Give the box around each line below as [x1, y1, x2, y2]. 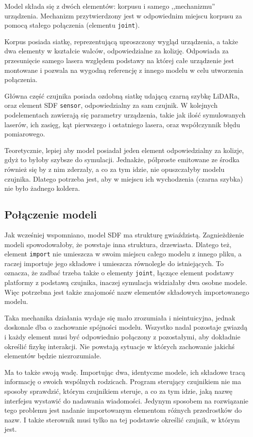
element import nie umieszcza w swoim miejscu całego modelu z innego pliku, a [4, 249, 242, 259]
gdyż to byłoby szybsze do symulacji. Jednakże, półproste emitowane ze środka [4, 154, 240, 165]
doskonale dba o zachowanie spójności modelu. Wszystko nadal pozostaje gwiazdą [4, 322, 248, 332]
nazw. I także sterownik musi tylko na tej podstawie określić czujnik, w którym [4, 414, 240, 424]
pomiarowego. [4, 129, 45, 139]
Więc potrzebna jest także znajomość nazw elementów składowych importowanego [4, 286, 249, 297]
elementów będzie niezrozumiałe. [4, 351, 101, 361]
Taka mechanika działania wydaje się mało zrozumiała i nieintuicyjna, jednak [4, 312, 236, 322]
